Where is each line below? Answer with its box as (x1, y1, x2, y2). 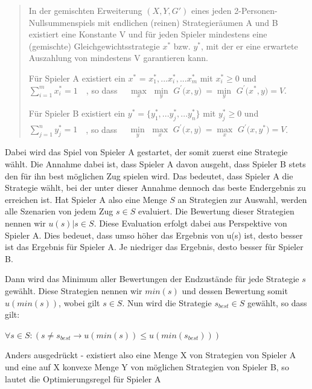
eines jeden (191, 4, 232, 16)
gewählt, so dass (247, 296, 307, 309)
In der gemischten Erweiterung (28, 4, 142, 16)
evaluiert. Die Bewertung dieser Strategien (138, 205, 294, 217)
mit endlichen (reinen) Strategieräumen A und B (97, 16, 278, 28)
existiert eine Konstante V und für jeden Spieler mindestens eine (28, 28, 267, 40)
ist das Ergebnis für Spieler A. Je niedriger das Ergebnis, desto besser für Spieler (5, 240, 304, 253)
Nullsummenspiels (28, 16, 95, 28)
